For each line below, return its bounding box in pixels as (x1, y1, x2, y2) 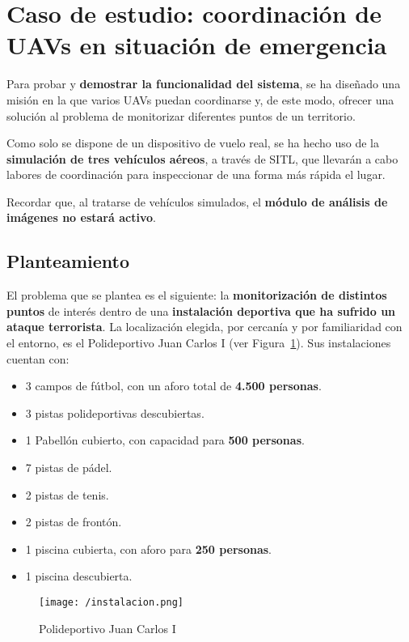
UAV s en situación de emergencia (6, 28, 387, 62)
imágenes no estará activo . (6, 209, 156, 226)
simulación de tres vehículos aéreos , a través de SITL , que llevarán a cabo (6, 150, 398, 167)
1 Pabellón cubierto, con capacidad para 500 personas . (25, 432, 305, 449)
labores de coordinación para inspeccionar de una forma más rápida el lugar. (6, 166, 386, 183)
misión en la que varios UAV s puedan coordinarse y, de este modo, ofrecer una (6, 91, 394, 108)
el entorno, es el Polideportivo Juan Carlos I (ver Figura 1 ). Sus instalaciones (6, 334, 391, 351)
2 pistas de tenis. (25, 486, 109, 503)
